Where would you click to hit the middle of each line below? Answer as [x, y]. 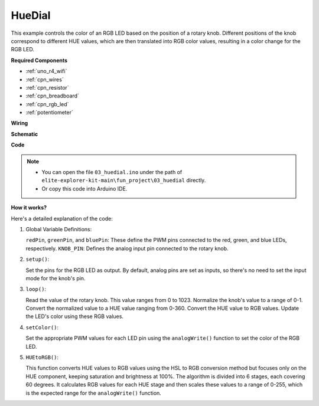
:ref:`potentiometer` [49, 113]
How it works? [29, 208]
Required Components [39, 60]
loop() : [36, 289]
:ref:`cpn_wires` [45, 79]
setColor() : [42, 327]
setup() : [38, 259]
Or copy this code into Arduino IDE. [84, 188]
